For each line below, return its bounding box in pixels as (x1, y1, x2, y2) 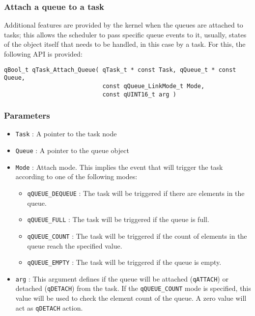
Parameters (4, 109, 50, 122)
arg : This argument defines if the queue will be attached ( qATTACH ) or (15, 273, 228, 284)
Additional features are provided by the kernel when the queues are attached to (4, 20, 243, 30)
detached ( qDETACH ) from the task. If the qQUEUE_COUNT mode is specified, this (15, 283, 251, 293)
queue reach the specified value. (27, 240, 122, 251)
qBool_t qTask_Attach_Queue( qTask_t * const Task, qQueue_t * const (4, 66, 236, 73)
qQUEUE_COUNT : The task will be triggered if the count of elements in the (27, 230, 247, 241)
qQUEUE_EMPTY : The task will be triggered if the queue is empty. (27, 257, 222, 267)
